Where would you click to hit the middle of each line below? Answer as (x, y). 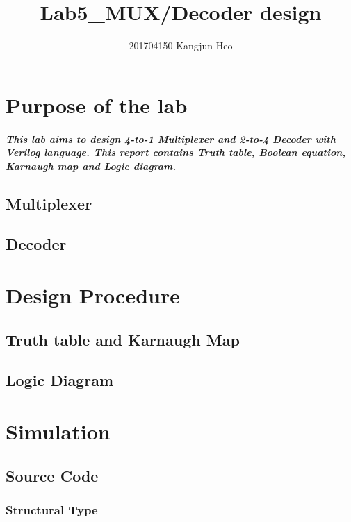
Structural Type (52, 509)
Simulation (58, 431)
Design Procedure (93, 295)
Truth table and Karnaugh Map (123, 339)
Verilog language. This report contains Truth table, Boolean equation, (176, 152)
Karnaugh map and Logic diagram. (91, 166)
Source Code (52, 475)
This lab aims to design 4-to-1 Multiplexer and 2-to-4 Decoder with (171, 138)
